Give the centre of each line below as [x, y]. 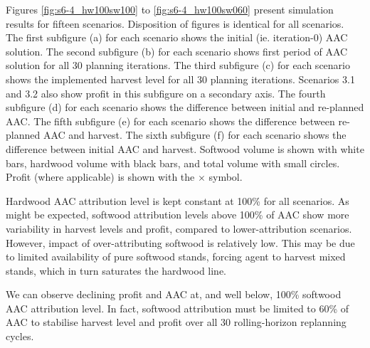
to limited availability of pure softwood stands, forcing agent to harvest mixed [176, 257]
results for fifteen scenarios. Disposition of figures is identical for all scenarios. [175, 23]
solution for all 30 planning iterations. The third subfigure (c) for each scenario [178, 65]
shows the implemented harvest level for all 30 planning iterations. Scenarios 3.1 [180, 79]
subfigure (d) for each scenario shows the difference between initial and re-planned [185, 107]
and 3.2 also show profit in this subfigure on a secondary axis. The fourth [166, 93]
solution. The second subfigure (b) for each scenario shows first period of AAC [177, 51]
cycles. [20, 336]
